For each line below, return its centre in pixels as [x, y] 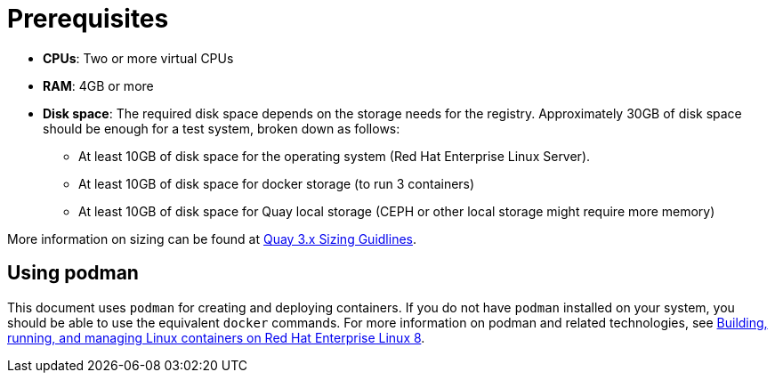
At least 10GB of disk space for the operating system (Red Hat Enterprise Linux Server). [335, 156]
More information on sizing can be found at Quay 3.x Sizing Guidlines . [212, 239]
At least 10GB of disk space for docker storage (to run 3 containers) [277, 183]
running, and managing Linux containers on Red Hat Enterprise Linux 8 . [216, 337]
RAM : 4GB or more [98, 85]
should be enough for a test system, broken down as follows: [222, 128]
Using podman [73, 273]
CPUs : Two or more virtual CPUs [138, 58]
